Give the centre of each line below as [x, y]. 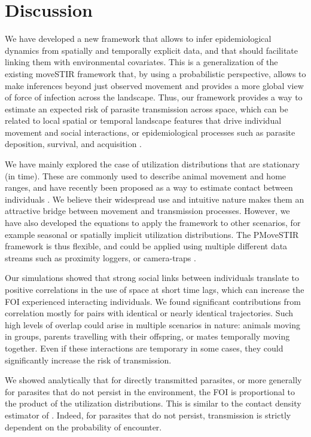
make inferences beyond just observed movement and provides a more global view [154, 85]
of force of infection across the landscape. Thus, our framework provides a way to [154, 97]
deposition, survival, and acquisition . [73, 144]
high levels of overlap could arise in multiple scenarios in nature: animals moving [153, 324]
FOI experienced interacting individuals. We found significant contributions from [153, 301]
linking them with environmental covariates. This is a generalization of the [141, 62]
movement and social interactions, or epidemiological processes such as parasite [150, 132]
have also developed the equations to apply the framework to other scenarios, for [153, 223]
